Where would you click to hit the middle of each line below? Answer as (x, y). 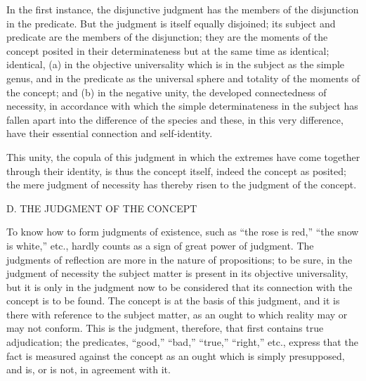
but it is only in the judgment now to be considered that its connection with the (179, 286)
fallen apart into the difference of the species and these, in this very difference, (175, 119)
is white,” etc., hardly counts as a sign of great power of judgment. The (160, 245)
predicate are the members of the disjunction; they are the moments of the (167, 37)
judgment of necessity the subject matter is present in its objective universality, (177, 273)
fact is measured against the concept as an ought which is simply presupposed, (176, 355)
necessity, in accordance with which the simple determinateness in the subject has (182, 106)
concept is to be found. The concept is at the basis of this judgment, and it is (173, 301)
